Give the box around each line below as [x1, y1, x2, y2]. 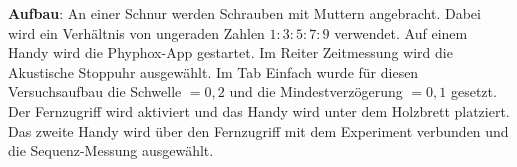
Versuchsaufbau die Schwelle [8, 81, 182, 102]
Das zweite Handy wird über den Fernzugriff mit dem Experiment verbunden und [8, 120, 509, 141]
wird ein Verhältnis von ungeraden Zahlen [8, 22, 265, 43]
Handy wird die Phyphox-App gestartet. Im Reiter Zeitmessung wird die [8, 42, 453, 63]
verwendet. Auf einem [334, 22, 468, 43]
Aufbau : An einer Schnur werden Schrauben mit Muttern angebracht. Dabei [8, 3, 481, 23]
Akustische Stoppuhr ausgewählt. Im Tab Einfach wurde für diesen [8, 61, 419, 82]
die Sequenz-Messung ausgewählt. [8, 140, 214, 161]
